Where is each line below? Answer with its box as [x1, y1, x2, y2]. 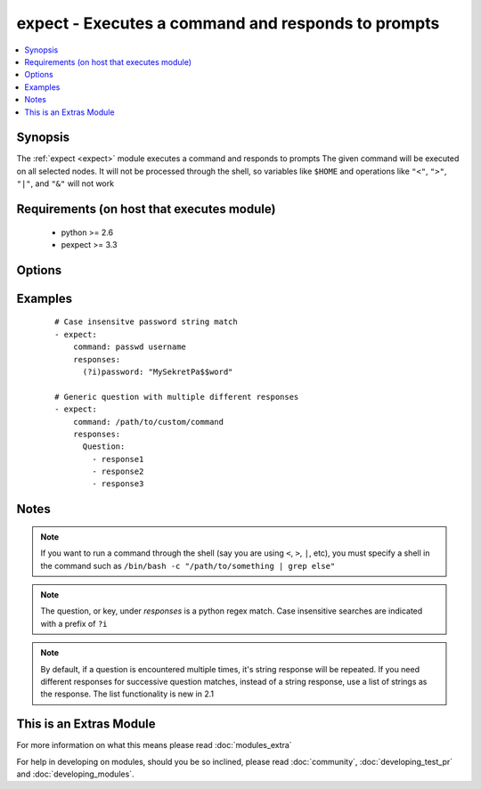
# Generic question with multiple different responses [54, 392, 299, 402]
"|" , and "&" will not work [16, 178, 115, 189]
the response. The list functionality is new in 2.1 [40, 688, 215, 699]
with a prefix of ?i [40, 618, 108, 629]
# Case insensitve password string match [54, 317, 238, 327]
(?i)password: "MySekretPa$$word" [82, 366, 233, 377]
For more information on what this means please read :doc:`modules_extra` [16, 740, 293, 751]
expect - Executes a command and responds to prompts [16, 13, 440, 33]
